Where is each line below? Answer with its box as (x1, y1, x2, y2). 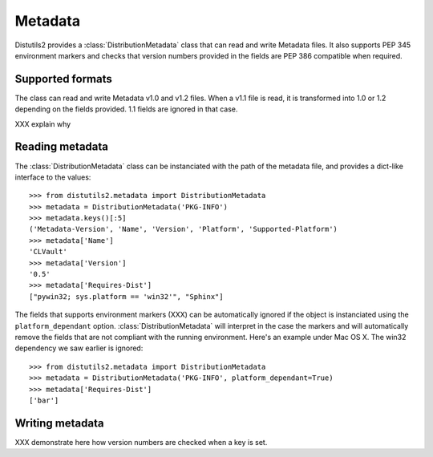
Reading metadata (14, 140, 108, 154)
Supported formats (14, 72, 112, 86)
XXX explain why (14, 119, 71, 128)
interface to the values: (14, 172, 91, 182)
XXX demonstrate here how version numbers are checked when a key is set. (14, 437, 268, 447)
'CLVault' (29, 247, 67, 257)
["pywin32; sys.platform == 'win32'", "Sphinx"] (29, 292, 224, 301)
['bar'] (29, 395, 59, 405)
